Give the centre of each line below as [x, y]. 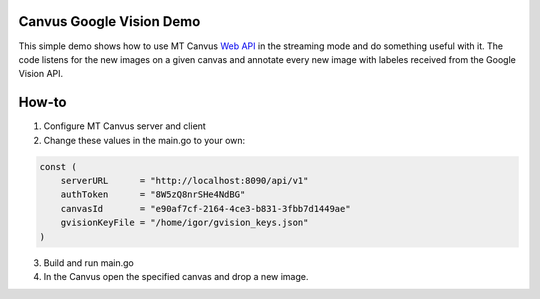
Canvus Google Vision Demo [109, 21]
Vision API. [41, 74]
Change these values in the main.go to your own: [144, 140]
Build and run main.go [88, 262]
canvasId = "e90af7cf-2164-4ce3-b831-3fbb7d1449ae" [205, 208]
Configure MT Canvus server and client [125, 126]
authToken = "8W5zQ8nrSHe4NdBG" [153, 194]
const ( [58, 166]
